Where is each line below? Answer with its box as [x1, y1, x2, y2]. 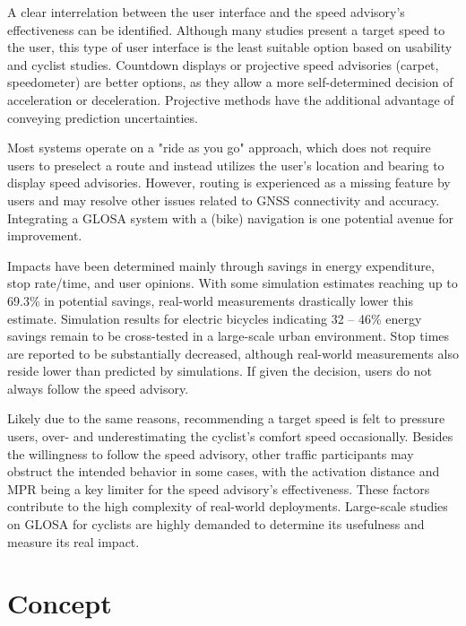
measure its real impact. [7, 532, 140, 551]
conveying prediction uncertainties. [7, 108, 198, 126]
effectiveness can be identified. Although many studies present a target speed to [7, 20, 445, 39]
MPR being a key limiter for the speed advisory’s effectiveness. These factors [7, 479, 430, 498]
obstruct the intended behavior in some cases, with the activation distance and [7, 462, 440, 481]
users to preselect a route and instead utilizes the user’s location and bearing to [7, 155, 444, 174]
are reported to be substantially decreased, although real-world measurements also [7, 343, 459, 362]
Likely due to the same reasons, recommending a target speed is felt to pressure [7, 409, 445, 428]
